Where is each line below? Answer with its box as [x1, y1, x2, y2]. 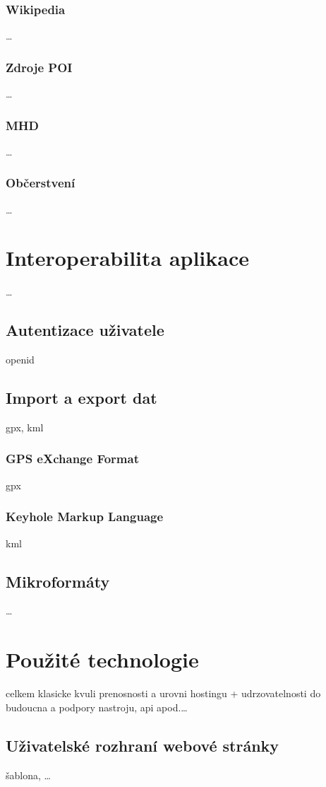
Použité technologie [6, 645, 199, 674]
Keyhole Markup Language [6, 508, 164, 525]
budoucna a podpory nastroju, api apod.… [6, 699, 188, 714]
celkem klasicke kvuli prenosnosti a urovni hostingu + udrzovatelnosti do [6, 686, 321, 701]
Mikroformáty [6, 570, 110, 592]
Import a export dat [6, 387, 157, 409]
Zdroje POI [6, 58, 73, 76]
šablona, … [6, 767, 51, 782]
